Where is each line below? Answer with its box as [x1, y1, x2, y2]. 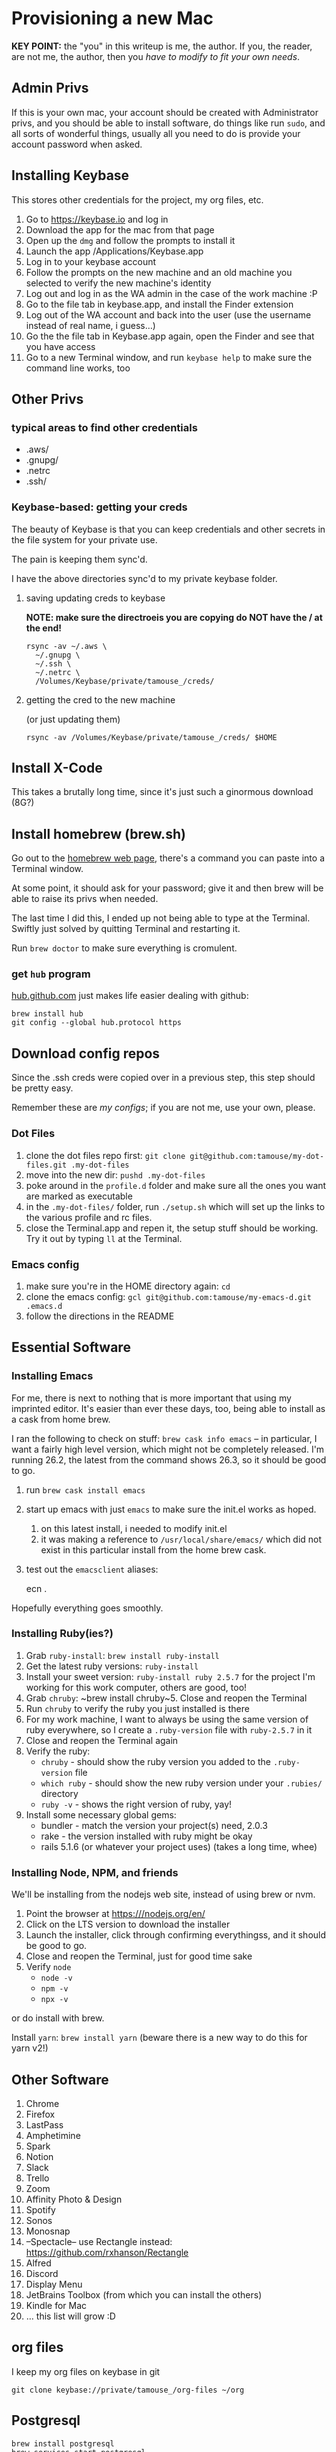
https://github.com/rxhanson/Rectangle [25, 2246, 189, 2258]
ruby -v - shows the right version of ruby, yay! [40, 1798, 233, 1810]
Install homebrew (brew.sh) [11, 825, 186, 842]
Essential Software [11, 1339, 131, 1356]
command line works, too [25, 362, 131, 374]
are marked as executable [25, 1190, 133, 1202]
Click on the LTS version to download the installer [25, 1918, 231, 1931]
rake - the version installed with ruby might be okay [40, 1830, 253, 1842]
